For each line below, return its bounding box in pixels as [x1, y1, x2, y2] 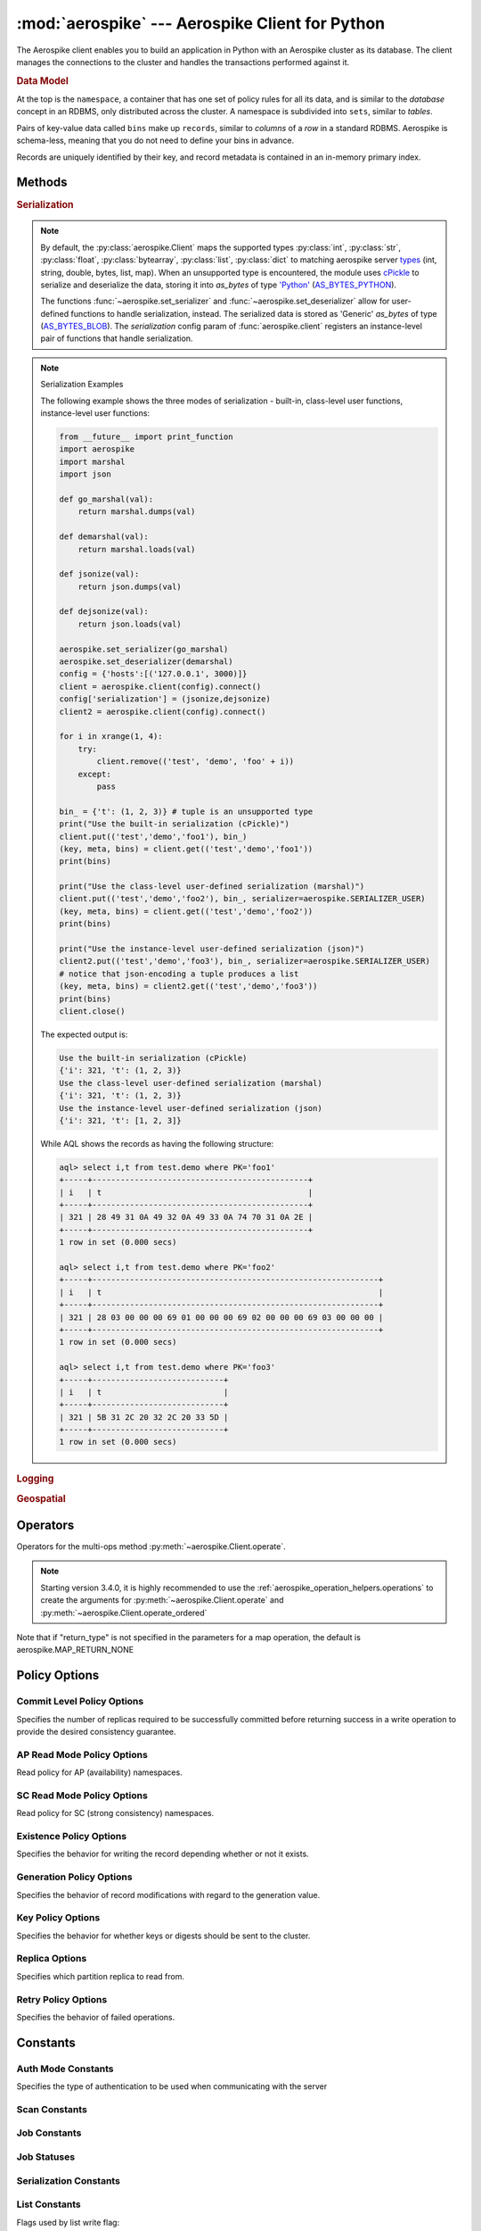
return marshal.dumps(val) [77, 507, 196, 517]
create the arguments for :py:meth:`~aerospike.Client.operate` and [40, 1595, 284, 1605]
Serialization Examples [40, 379, 124, 390]
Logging [16, 1472, 54, 1485]
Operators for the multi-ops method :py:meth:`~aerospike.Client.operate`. [16, 1541, 286, 1552]
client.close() [59, 1006, 126, 1016]
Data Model [16, 74, 69, 87]
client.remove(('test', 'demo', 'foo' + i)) [96, 757, 295, 767]
